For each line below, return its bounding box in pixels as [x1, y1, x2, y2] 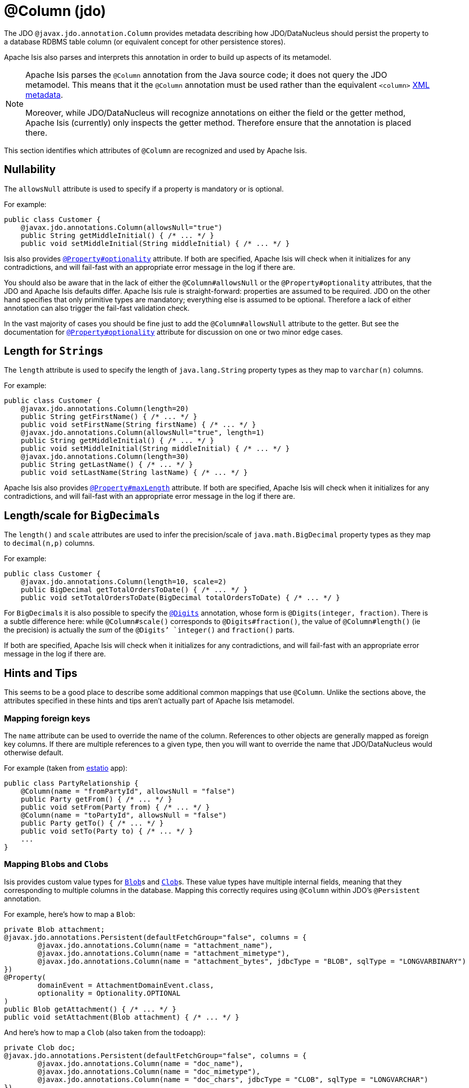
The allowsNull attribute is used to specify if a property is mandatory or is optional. [4, 184, 284, 193]
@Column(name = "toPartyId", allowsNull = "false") [20, 811, 227, 819]
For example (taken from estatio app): [4, 763, 128, 772]
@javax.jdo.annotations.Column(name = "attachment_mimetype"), [37, 949, 290, 957]
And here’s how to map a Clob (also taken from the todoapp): [4, 1028, 206, 1037]
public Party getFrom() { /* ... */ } [20, 795, 172, 803]
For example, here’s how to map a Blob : [4, 909, 136, 918]
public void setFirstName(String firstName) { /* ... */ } [20, 421, 256, 429]
